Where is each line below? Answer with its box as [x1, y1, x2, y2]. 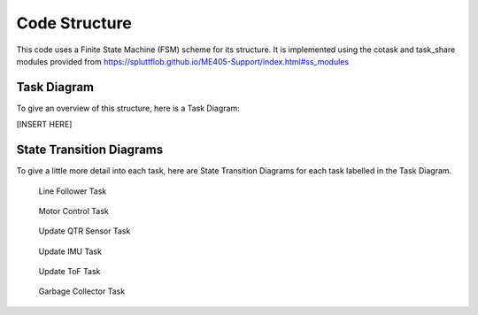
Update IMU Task [38, 246, 102, 257]
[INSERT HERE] [16, 119, 73, 130]
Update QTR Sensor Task [38, 226, 131, 236]
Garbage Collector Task [38, 286, 126, 296]
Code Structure [16, 13, 132, 33]
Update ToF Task [38, 266, 101, 277]
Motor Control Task [38, 205, 110, 216]
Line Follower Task [38, 186, 107, 196]
